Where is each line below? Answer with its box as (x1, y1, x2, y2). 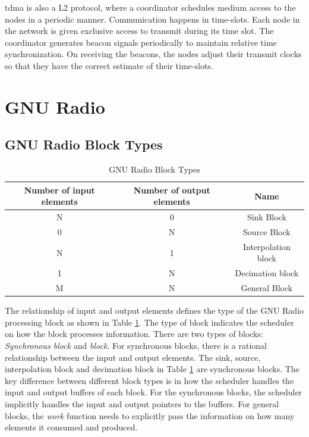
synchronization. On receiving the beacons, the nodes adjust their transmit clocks (5, 48, 302, 60)
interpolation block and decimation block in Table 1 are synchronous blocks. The (5, 363, 299, 375)
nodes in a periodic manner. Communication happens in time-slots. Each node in (5, 13, 300, 25)
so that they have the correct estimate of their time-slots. (5, 59, 213, 71)
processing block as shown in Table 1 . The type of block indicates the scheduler (5, 316, 294, 328)
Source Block (243, 226, 291, 238)
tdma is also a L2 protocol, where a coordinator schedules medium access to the (5, 1, 296, 13)
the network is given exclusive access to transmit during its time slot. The (5, 24, 274, 37)
